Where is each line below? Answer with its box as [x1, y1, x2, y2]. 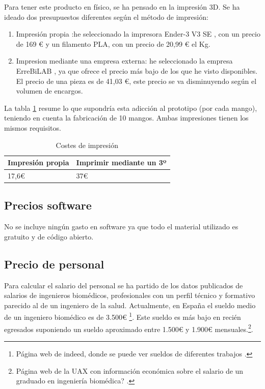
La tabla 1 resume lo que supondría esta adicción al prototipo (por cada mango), [4, 102, 257, 113]
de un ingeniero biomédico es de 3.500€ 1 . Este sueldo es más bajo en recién [4, 310, 241, 322]
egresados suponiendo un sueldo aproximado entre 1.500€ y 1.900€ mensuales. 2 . [4, 322, 253, 334]
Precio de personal [4, 256, 104, 272]
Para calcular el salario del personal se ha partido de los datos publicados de [4, 280, 243, 290]
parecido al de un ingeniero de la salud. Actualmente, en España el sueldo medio [4, 300, 256, 310]
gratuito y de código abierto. [4, 231, 94, 242]
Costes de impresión [56, 139, 118, 150]
